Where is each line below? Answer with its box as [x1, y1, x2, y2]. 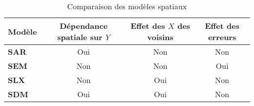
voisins [147, 31, 173, 42]
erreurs [208, 31, 236, 42]
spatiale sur [57, 31, 103, 42]
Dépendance [60, 20, 108, 31]
